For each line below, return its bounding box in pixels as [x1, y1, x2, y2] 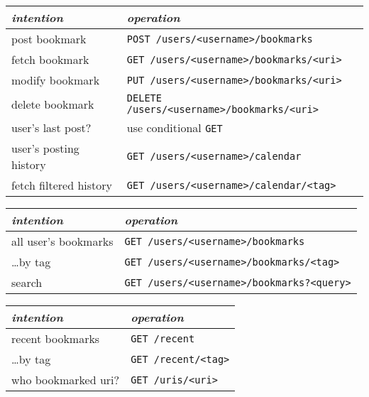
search [11, 274, 43, 290]
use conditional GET [126, 119, 223, 136]
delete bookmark [11, 95, 94, 112]
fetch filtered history [11, 177, 112, 193]
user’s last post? [11, 119, 92, 136]
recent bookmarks [11, 330, 100, 347]
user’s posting [11, 140, 79, 156]
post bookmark [11, 31, 87, 47]
